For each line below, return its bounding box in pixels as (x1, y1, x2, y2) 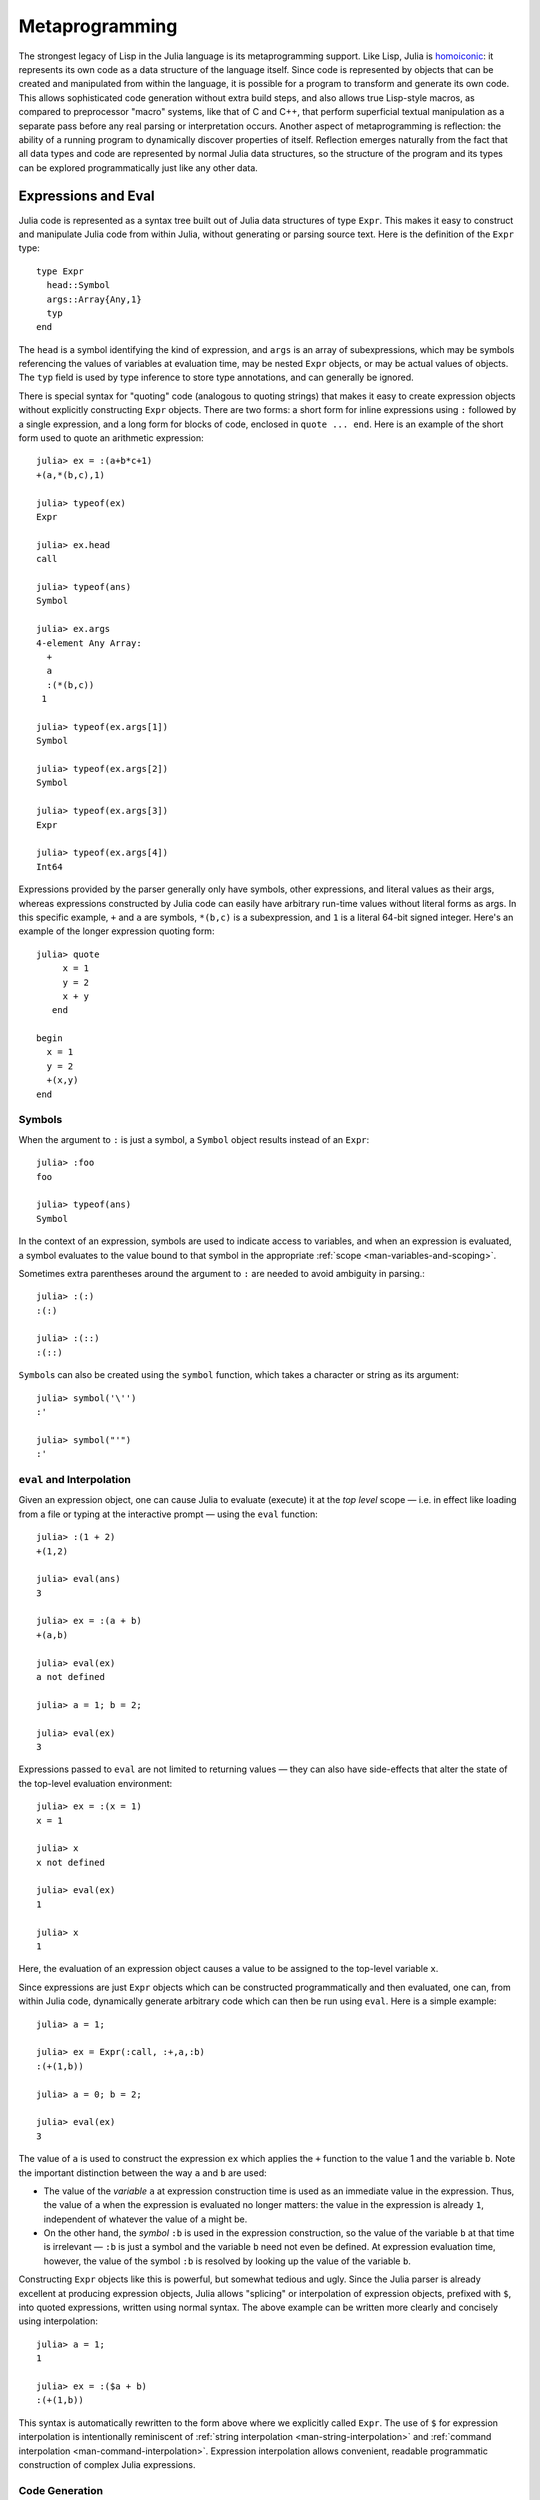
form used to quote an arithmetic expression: (18, 432, 204, 444)
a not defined (36, 1671, 105, 1683)
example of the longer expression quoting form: (18, 925, 215, 937)
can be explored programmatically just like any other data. (18, 161, 259, 174)
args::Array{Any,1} (46, 293, 142, 305)
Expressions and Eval (18, 188, 155, 205)
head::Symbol (46, 280, 111, 291)
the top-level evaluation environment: (18, 1777, 173, 1789)
